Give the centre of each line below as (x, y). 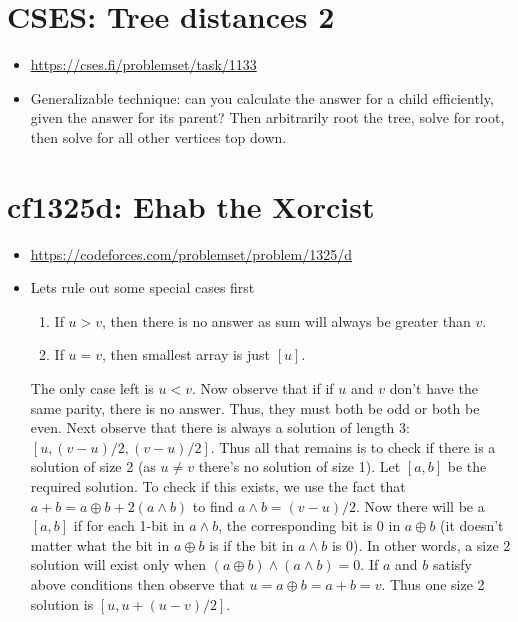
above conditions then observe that (137, 583)
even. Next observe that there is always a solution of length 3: (220, 427)
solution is (62, 603)
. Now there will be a (420, 505)
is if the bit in (251, 544)
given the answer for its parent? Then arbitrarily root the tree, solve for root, (267, 117)
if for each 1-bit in (129, 525)
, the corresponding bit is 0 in (309, 525)
